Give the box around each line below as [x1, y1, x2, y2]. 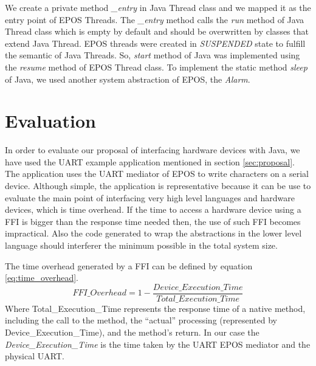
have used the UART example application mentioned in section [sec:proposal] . [5, 155, 295, 168]
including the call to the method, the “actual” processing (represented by [5, 314, 277, 326]
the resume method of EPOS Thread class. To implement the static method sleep [5, 60, 307, 73]
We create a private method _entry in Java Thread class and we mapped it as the [5, 1, 311, 13]
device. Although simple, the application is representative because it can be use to [5, 179, 311, 192]
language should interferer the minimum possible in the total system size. [5, 239, 278, 252]
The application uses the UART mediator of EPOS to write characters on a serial [5, 167, 309, 180]
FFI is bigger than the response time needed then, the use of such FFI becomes [5, 215, 301, 227]
